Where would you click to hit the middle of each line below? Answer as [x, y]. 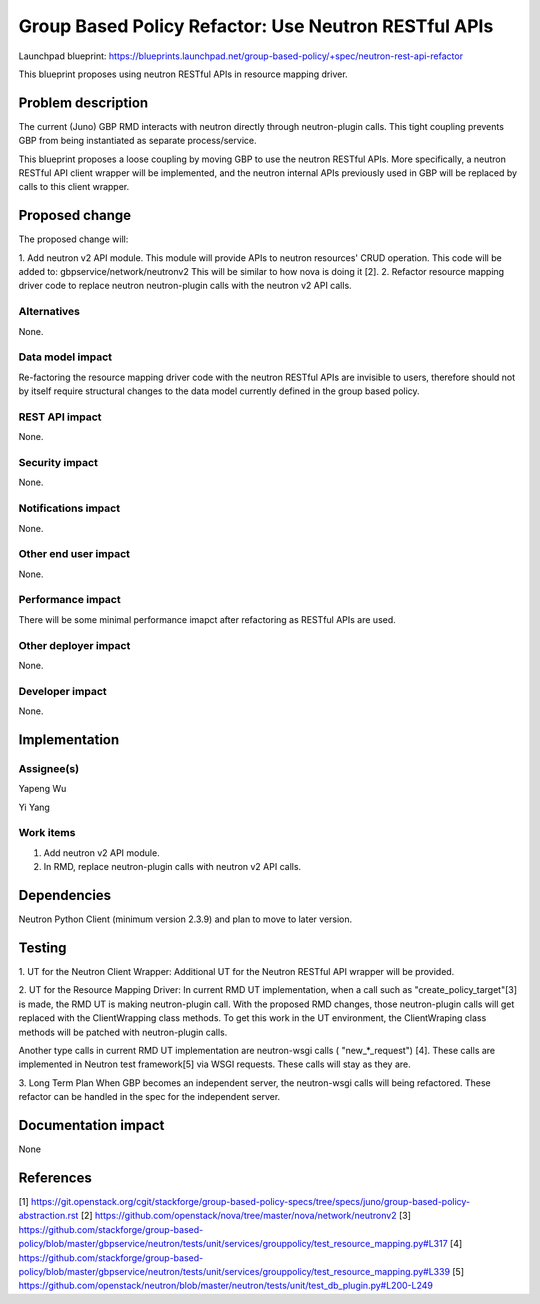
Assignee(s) [49, 768]
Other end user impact [74, 554]
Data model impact [65, 357]
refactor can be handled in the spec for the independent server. [149, 1097]
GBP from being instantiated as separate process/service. [137, 141]
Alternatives [49, 312]
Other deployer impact [74, 645]
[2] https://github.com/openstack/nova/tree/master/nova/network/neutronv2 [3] [246, 1216]
